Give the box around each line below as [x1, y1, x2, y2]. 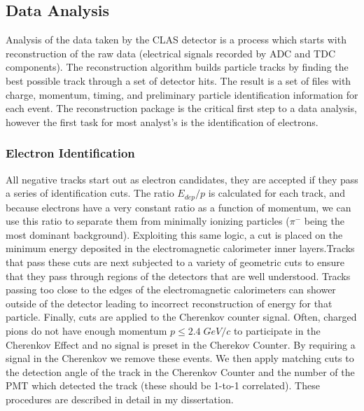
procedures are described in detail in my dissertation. [6, 391, 234, 406]
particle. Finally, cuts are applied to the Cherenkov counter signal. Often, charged [6, 309, 357, 324]
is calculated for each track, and [208, 186, 346, 200]
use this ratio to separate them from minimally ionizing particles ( [6, 214, 290, 228]
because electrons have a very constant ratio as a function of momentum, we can [6, 200, 351, 214]
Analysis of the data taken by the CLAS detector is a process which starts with [6, 32, 346, 47]
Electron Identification [6, 144, 135, 162]
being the [304, 214, 344, 228]
